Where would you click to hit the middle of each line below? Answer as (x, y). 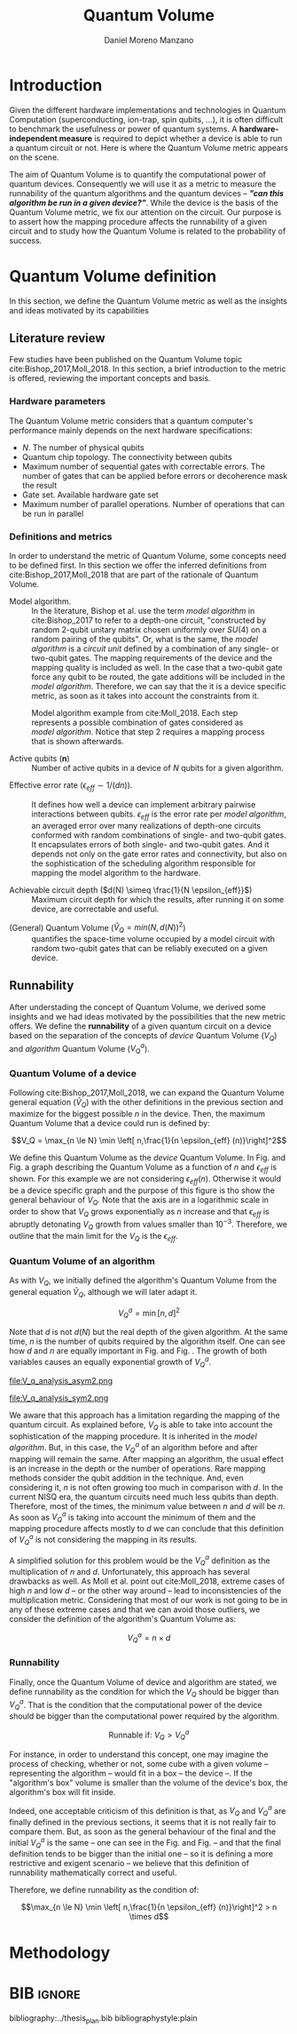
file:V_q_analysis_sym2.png (59, 1398)
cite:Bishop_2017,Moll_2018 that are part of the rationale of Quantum (134, 575)
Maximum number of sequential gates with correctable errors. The (144, 466)
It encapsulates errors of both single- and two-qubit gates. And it (150, 844)
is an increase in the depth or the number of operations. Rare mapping (137, 1468)
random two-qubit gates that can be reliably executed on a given (150, 949)
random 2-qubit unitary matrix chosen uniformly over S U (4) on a (149, 630)
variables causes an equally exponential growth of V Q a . (110, 1362)
